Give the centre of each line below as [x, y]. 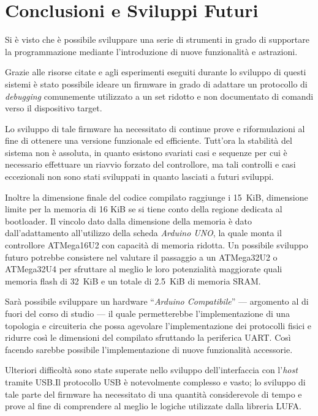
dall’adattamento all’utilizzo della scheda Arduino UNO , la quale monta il [143, 233]
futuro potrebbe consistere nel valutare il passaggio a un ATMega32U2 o [141, 257]
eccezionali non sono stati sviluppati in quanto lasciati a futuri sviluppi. [139, 176]
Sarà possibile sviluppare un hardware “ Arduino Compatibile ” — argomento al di [157, 301]
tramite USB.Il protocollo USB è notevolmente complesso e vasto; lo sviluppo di [155, 381]
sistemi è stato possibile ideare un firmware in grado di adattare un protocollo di [156, 84]
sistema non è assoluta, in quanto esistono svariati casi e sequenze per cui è [146, 152]
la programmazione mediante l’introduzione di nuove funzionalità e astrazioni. [151, 51]
